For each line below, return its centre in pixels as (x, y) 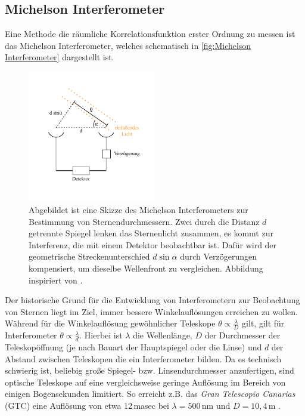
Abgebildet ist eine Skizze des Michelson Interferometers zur (139, 210)
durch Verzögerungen (219, 256)
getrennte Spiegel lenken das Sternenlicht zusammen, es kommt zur (151, 233)
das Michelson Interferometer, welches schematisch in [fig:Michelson (128, 45)
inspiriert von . (56, 280)
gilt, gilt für (263, 323)
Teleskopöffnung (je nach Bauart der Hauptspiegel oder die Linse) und (133, 347)
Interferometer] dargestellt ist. (60, 57)
